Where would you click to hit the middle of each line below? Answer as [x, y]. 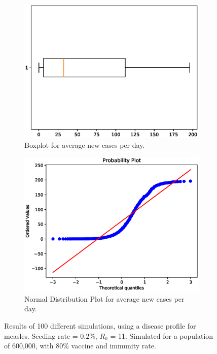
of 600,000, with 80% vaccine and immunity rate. [80, 346]
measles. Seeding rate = [41, 335]
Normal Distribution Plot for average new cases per [104, 298]
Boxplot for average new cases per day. [85, 144]
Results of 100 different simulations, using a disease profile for [100, 326]
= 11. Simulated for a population [162, 335]
